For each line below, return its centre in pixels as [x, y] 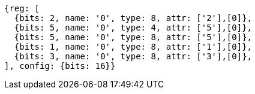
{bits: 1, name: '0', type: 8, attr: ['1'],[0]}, [133, 47]
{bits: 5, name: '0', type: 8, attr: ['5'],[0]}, [133, 37]
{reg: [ [22, 8]
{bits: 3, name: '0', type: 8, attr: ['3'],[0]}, [133, 56]
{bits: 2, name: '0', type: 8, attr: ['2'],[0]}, [133, 18]
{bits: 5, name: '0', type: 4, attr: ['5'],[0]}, [133, 28]
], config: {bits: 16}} [60, 66]
